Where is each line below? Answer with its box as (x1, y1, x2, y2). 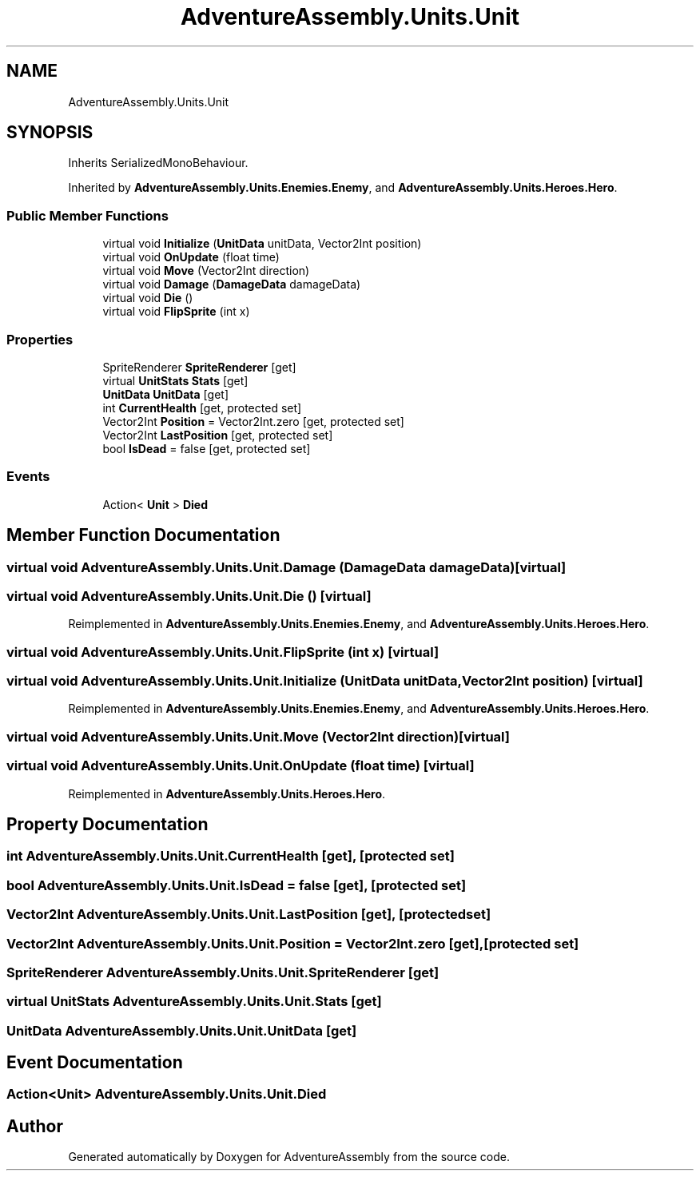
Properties (6, 331, 74, 348)
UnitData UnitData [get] (102, 387, 229, 401)
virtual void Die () (102, 291, 193, 305)
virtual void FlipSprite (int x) (102, 304, 250, 319)
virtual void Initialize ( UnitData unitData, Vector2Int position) (102, 237, 422, 251)
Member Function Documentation (6, 525, 280, 546)
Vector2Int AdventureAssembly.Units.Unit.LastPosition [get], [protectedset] (6, 906, 491, 923)
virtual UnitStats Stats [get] (102, 373, 249, 388)
